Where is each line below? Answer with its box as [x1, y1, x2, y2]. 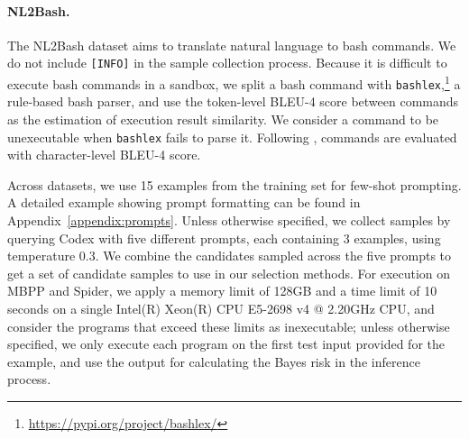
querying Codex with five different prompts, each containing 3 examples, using [7, 228, 441, 247]
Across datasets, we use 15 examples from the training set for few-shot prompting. [7, 175, 462, 194]
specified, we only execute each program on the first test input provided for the [7, 334, 445, 353]
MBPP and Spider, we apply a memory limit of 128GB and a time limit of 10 [7, 281, 437, 300]
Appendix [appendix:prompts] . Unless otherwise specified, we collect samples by [7, 210, 451, 229]
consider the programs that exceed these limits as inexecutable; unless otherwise [7, 316, 450, 335]
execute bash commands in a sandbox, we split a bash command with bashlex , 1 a [7, 72, 461, 93]
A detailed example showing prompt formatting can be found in [7, 193, 361, 212]
